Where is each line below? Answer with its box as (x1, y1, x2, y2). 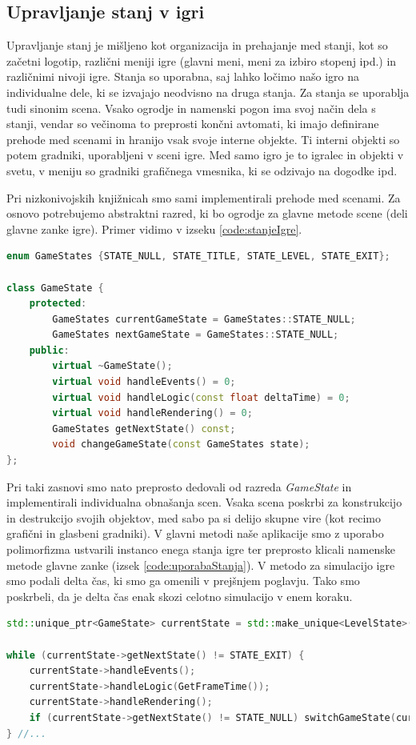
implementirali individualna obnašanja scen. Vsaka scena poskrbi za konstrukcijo (6, 494, 402, 511)
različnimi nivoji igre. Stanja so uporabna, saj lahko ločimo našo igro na (6, 68, 360, 85)
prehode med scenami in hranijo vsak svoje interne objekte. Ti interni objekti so (6, 130, 400, 147)
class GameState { (6, 282, 104, 294)
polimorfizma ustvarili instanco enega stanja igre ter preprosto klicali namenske (6, 541, 395, 558)
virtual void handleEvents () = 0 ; (52, 376, 236, 388)
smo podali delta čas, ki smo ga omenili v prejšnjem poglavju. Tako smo (6, 572, 360, 589)
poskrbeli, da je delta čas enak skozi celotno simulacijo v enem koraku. (6, 587, 353, 604)
